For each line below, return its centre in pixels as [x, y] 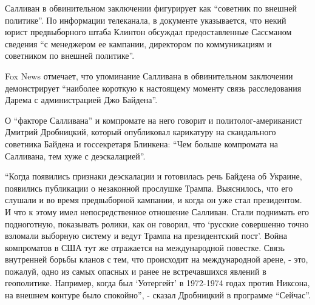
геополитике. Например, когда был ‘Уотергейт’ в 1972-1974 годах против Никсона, [157, 283]
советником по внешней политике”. [70, 55]
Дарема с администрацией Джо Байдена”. [81, 100]
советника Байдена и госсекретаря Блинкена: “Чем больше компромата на [141, 143]
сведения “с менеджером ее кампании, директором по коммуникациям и [138, 43]
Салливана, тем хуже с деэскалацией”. [75, 156]
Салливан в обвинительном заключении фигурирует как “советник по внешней [151, 8]
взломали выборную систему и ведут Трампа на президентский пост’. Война [146, 236]
